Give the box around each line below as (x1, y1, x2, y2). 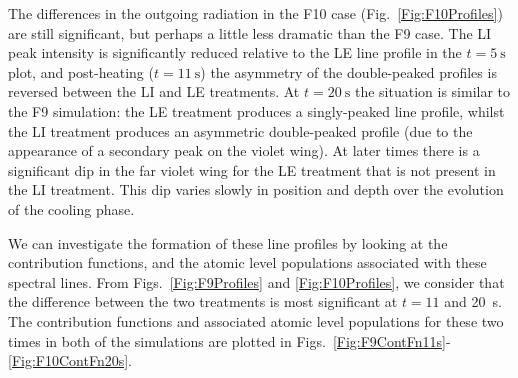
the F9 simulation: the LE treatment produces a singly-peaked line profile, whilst (8, 100, 505, 121)
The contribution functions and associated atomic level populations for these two (8, 310, 504, 331)
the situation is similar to (354, 81, 511, 102)
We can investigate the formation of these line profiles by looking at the (8, 232, 448, 253)
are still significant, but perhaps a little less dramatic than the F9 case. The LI (8, 22, 492, 43)
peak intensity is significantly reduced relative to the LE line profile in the (8, 42, 462, 63)
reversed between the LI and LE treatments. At (8, 81, 300, 102)
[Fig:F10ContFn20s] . (8, 350, 132, 371)
